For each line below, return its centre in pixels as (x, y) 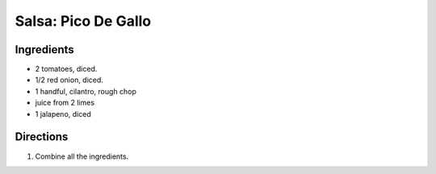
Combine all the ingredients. (82, 156)
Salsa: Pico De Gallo (83, 21)
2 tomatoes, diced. (66, 69)
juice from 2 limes (65, 103)
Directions (42, 137)
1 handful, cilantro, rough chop (86, 91)
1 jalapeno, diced (63, 114)
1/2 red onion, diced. (69, 80)
